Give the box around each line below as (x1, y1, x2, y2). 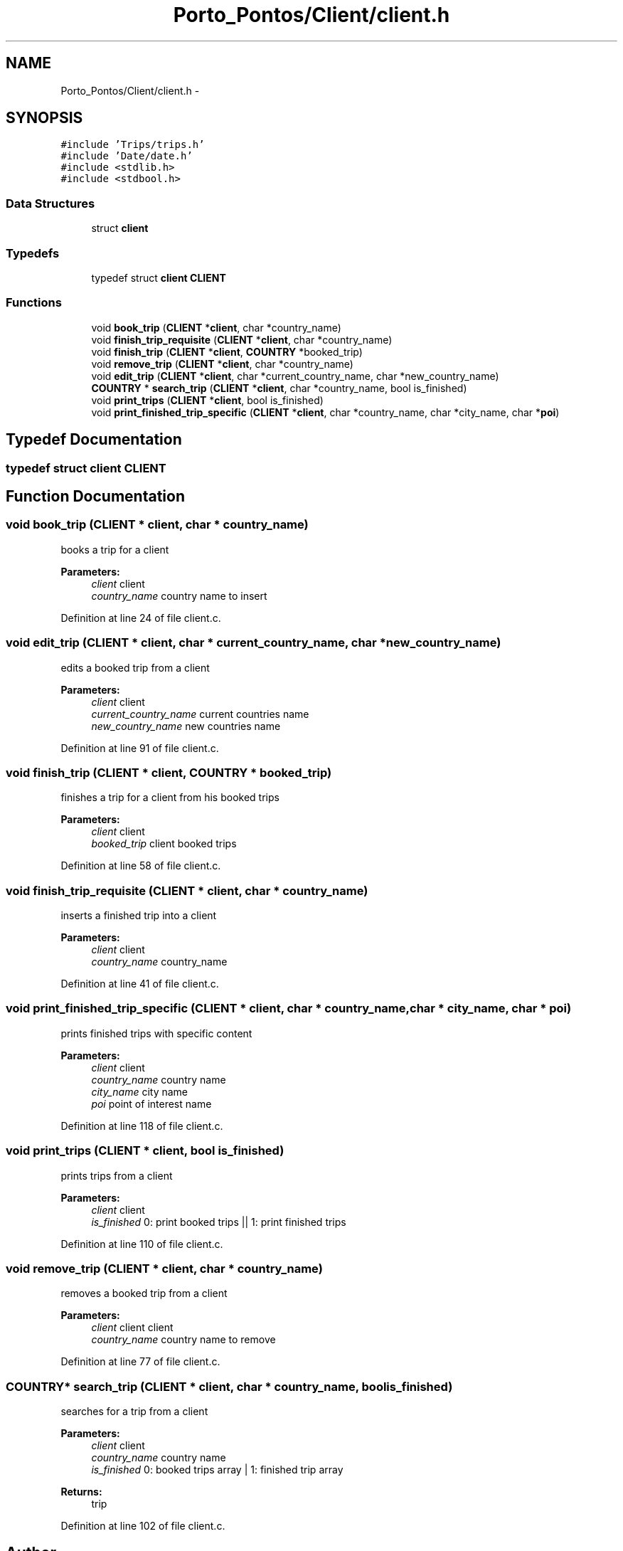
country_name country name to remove (91, 1333, 276, 1346)
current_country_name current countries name (91, 707, 309, 720)
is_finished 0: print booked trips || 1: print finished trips (91, 1215, 346, 1228)
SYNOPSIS (6, 109, 83, 127)
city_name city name (91, 1085, 188, 1098)
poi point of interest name (91, 1097, 212, 1110)
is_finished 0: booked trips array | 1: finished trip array (91, 1463, 344, 1476)
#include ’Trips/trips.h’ (60, 139, 205, 151)
